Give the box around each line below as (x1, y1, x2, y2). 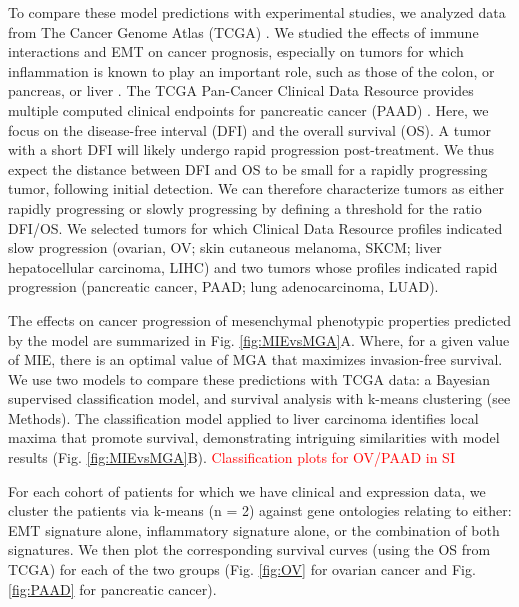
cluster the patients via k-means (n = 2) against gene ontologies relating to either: (8, 500, 512, 521)
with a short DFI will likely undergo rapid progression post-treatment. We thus (8, 139, 494, 160)
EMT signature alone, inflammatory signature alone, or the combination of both (8, 519, 500, 540)
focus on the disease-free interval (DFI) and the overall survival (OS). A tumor (8, 119, 492, 140)
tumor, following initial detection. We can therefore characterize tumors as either (8, 178, 504, 199)
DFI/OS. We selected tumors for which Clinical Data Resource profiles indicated (8, 217, 503, 238)
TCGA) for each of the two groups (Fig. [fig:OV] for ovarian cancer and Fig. (8, 559, 476, 580)
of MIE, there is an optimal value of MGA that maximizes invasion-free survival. (8, 349, 503, 370)
